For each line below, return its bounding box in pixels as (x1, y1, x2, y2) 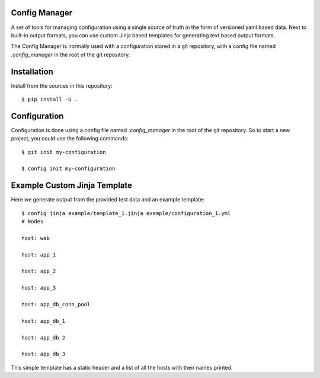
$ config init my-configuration (21, 165, 116, 172)
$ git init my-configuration (21, 149, 106, 155)
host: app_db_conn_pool (21, 301, 91, 308)
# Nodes (21, 218, 44, 225)
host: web (21, 235, 50, 241)
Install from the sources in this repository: (11, 82, 113, 89)
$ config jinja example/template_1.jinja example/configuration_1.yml (21, 210, 231, 216)
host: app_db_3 (21, 351, 66, 358)
